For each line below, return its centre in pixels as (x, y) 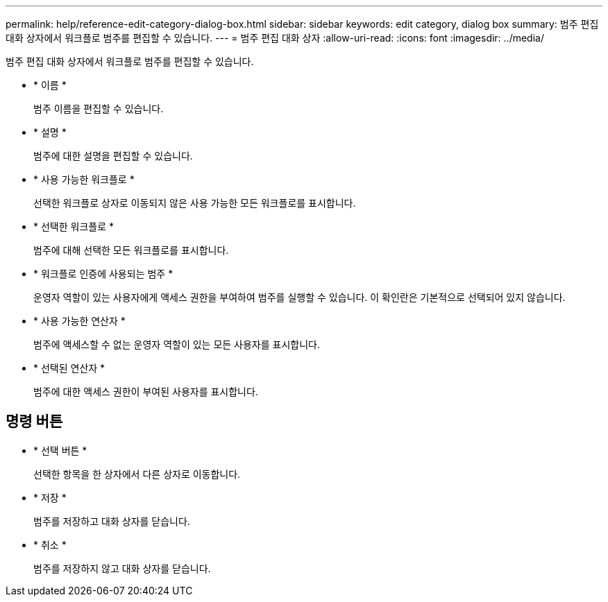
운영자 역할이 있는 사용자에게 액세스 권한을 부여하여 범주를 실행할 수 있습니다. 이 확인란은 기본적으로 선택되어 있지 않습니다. (299, 297)
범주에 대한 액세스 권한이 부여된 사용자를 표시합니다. (146, 392)
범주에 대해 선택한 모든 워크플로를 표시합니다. (131, 250)
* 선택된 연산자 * (69, 368)
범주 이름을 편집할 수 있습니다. (99, 109)
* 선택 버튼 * (60, 450)
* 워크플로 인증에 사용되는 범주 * (103, 274)
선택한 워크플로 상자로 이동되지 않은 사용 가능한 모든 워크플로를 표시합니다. (195, 203)
